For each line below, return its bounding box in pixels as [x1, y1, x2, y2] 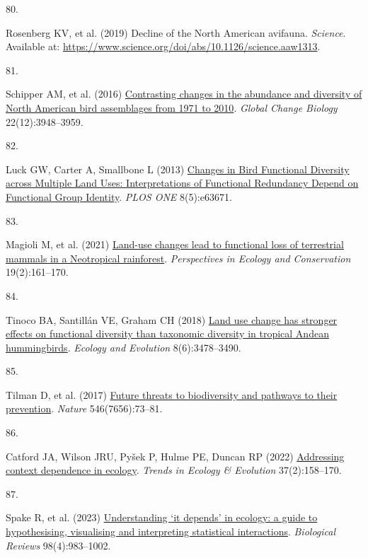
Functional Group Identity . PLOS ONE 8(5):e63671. [6, 189, 232, 204]
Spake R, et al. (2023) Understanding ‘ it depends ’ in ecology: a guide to [6, 510, 318, 525]
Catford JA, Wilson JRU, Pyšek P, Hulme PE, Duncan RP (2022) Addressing [6, 448, 345, 463]
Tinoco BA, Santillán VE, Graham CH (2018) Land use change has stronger [6, 312, 338, 327]
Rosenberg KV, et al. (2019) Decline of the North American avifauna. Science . [6, 25, 346, 40]
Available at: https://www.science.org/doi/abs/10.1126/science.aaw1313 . [6, 39, 321, 54]
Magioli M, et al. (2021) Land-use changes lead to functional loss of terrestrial [6, 237, 344, 252]
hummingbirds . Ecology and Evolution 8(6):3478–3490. [6, 339, 241, 354]
